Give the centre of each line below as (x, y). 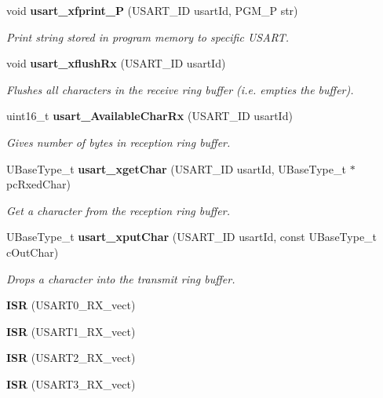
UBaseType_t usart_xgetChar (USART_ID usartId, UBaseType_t (176, 168)
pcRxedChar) (38, 184)
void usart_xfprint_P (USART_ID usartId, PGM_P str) (152, 10)
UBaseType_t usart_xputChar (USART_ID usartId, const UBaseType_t (192, 237)
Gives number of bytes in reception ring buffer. (119, 142)
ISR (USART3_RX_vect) (71, 383)
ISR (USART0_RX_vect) (71, 305)
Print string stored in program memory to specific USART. (148, 37)
